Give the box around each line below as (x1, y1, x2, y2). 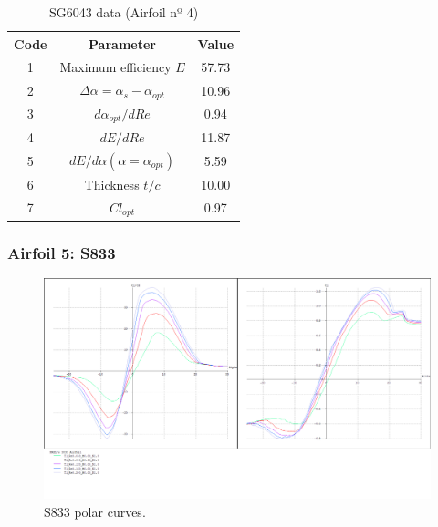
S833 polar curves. (44, 501, 146, 521)
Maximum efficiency (59, 57, 172, 77)
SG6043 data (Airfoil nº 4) (48, 3, 199, 21)
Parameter (89, 34, 156, 53)
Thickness (84, 174, 140, 193)
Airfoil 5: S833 (7, 241, 116, 263)
